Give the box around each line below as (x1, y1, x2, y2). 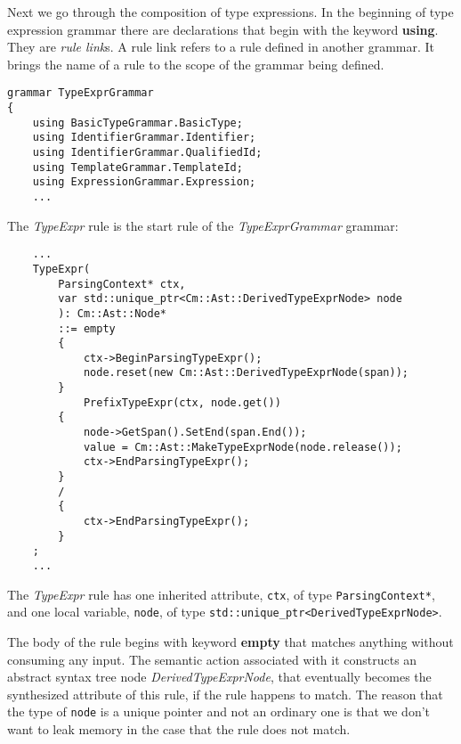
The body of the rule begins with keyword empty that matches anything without (7, 632, 454, 650)
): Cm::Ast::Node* (58, 307, 166, 320)
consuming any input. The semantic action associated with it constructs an (7, 650, 417, 668)
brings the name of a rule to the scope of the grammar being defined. (7, 54, 384, 73)
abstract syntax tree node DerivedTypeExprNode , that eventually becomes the (7, 667, 432, 686)
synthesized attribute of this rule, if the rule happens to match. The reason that (7, 684, 443, 703)
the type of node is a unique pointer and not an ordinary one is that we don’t (7, 702, 431, 721)
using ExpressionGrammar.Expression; (32, 176, 256, 189)
